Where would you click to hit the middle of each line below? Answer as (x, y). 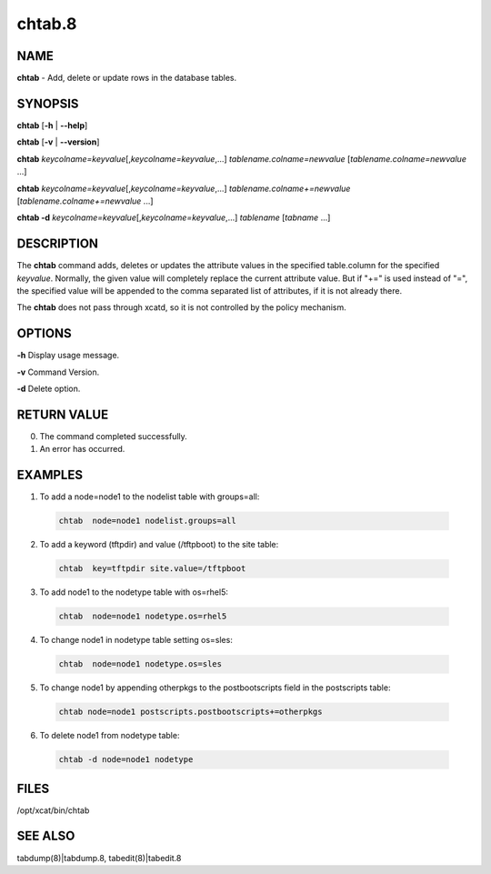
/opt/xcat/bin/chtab (53, 810)
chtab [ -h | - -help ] (52, 125)
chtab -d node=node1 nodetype (126, 760)
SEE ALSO (46, 836)
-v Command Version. (58, 372)
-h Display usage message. (68, 356)
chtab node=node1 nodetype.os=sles (140, 664)
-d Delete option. (49, 389)
